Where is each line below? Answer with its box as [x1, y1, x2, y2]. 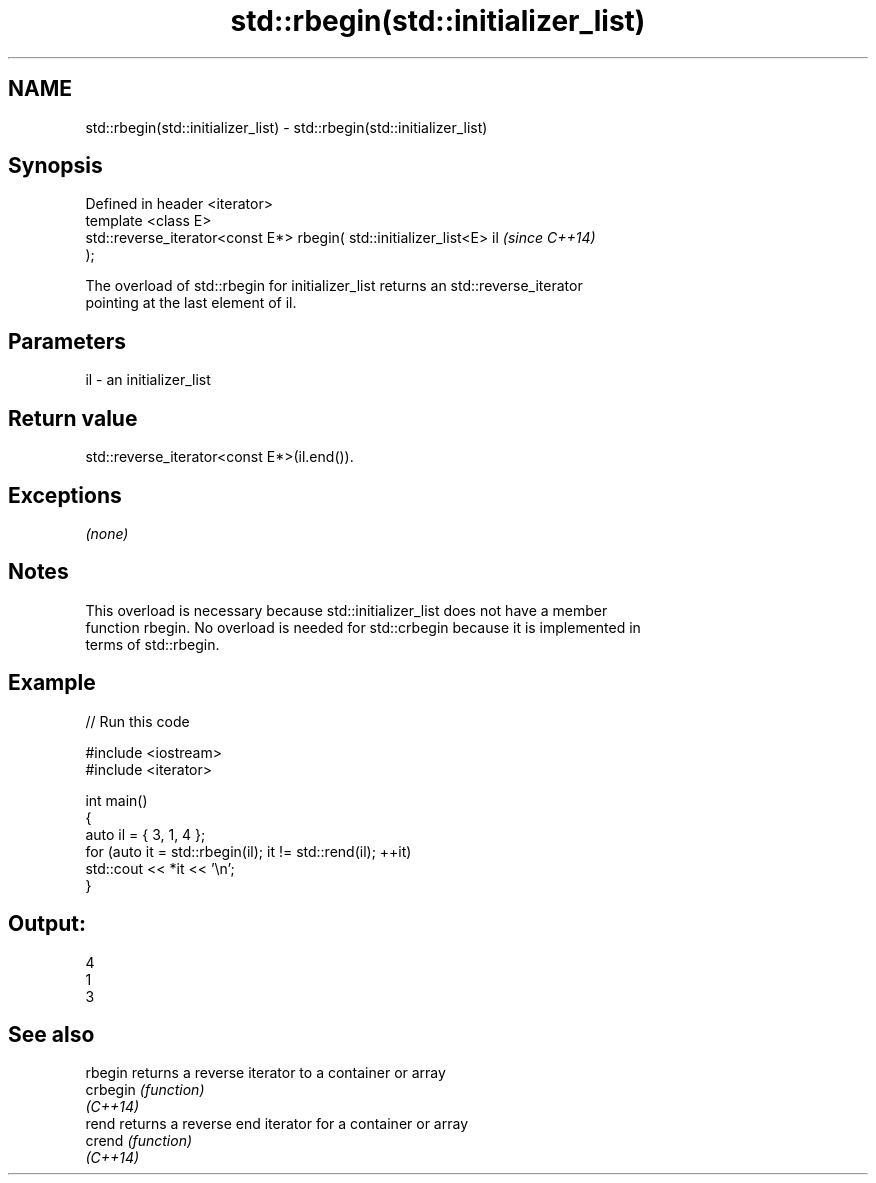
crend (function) [85, 1132, 193, 1150]
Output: [8, 911, 86, 937]
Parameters [8, 328, 126, 354]
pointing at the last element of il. [85, 294, 297, 312]
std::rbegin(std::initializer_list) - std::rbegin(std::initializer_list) [85, 118, 488, 136]
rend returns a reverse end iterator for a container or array [85, 1115, 469, 1133]
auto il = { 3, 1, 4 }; [85, 825, 206, 843]
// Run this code [85, 712, 190, 730]
